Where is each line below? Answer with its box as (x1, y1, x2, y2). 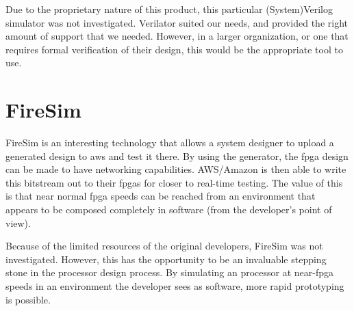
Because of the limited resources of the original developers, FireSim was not (5, 239, 323, 253)
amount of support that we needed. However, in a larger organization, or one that (5, 29, 349, 43)
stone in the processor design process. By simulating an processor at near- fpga (5, 265, 334, 280)
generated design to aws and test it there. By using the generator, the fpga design (5, 148, 349, 163)
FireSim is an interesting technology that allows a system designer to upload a (5, 135, 334, 150)
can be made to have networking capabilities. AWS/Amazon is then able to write (5, 162, 346, 176)
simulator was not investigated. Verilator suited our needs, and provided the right (5, 15, 348, 29)
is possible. (5, 292, 51, 306)
